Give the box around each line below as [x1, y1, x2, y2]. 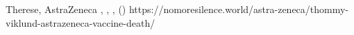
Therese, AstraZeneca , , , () [6, 2, 126, 16]
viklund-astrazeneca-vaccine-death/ [6, 15, 155, 30]
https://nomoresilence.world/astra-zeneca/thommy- [128, 2, 349, 16]
